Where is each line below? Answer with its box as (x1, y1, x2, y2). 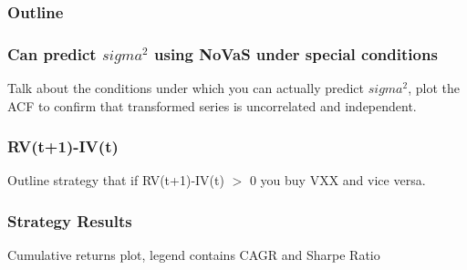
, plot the (408, 78, 460, 98)
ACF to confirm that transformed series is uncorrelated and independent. (7, 96, 417, 115)
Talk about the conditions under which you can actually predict (7, 78, 365, 98)
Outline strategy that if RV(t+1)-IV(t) (7, 171, 224, 190)
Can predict (7, 42, 97, 65)
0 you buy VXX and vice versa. (249, 171, 426, 190)
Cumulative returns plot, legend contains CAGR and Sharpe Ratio (7, 245, 380, 265)
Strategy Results (7, 209, 132, 232)
